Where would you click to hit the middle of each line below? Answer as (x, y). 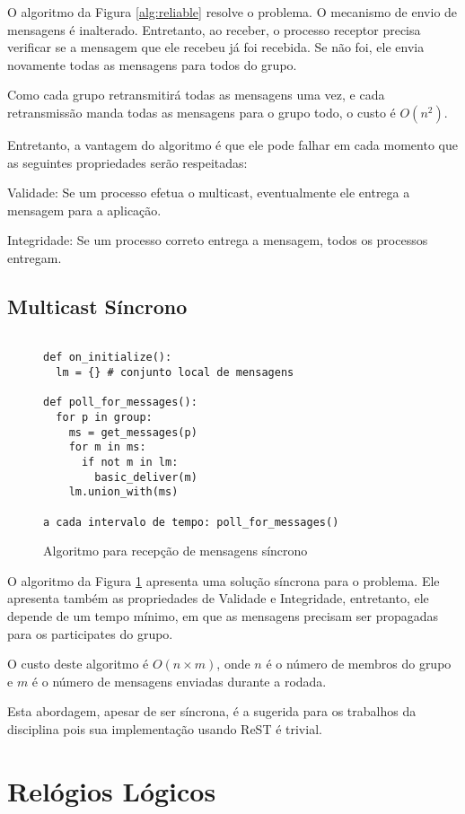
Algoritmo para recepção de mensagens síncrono (175, 551)
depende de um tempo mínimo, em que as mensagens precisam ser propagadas (223, 616)
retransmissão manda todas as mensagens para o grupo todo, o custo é (202, 112)
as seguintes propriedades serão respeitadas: (127, 162)
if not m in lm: (130, 462)
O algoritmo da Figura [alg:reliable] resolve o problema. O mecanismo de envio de (232, 12)
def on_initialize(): (108, 358)
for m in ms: (107, 447)
